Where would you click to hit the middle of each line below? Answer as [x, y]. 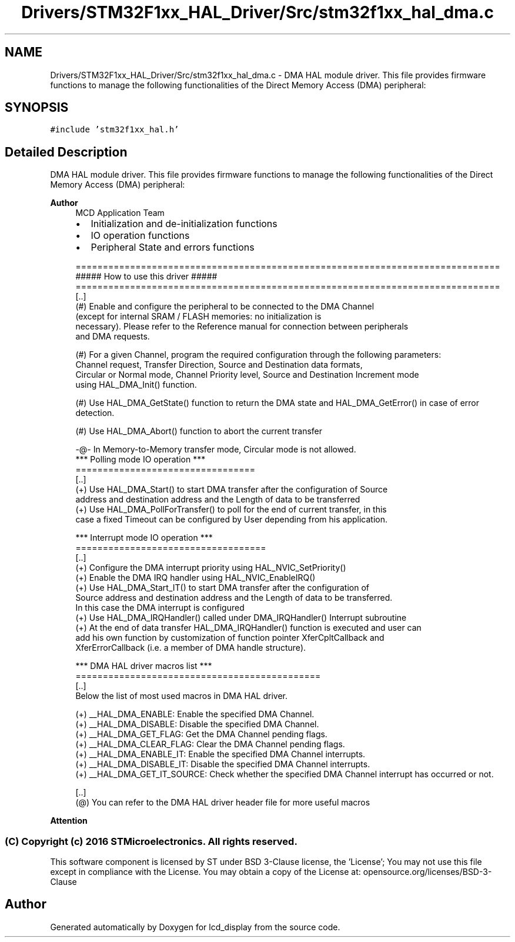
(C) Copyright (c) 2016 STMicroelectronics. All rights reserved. [151, 841]
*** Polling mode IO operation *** [141, 460]
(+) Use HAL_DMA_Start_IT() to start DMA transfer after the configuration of [222, 588]
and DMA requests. [113, 337]
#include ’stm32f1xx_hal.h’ [115, 130]
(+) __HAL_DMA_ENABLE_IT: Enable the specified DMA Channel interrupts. [220, 754]
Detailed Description [66, 152]
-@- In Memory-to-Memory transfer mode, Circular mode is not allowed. [216, 450]
